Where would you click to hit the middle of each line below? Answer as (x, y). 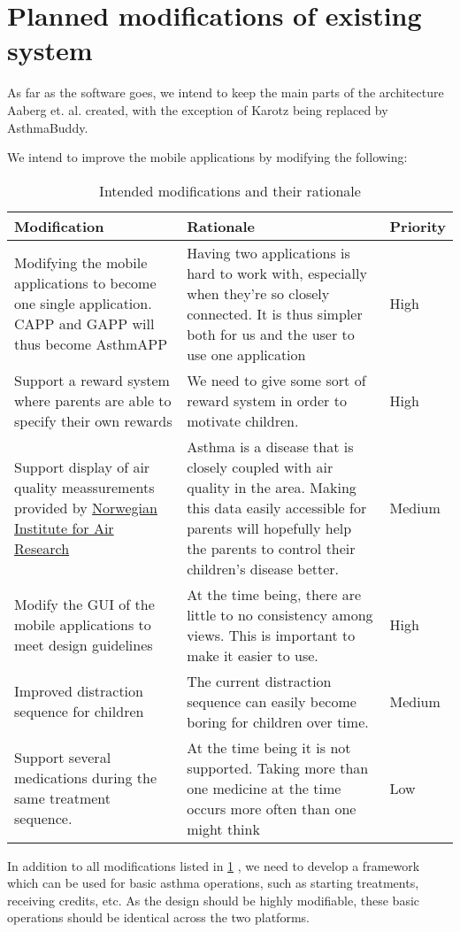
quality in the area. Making (272, 487)
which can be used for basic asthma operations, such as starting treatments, (213, 883)
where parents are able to (93, 400)
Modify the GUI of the (84, 605)
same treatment (62, 798)
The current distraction (259, 681)
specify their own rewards (93, 420)
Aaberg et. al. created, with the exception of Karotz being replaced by (198, 109)
